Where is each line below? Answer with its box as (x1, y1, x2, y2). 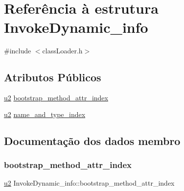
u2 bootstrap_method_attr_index (4, 93, 108, 103)
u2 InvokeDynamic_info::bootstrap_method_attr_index (4, 178, 175, 188)
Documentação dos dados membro (4, 133, 181, 148)
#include (4, 46, 31, 56)
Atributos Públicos (4, 70, 101, 85)
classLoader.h (42, 46, 83, 56)
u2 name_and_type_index (4, 109, 86, 119)
